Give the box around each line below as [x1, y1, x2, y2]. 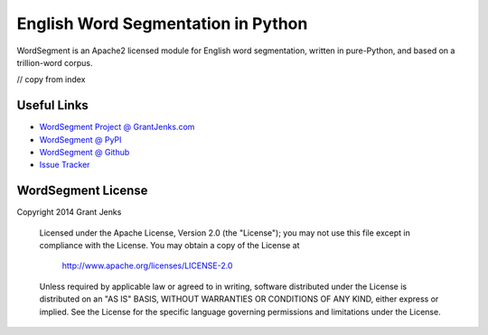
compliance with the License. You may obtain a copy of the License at [39, 240, 300, 251]
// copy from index [16, 74, 86, 85]
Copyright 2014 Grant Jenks [16, 207, 122, 218]
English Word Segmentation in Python [16, 14, 308, 33]
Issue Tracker [39, 159, 90, 171]
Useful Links [16, 98, 89, 113]
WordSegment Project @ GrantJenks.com [39, 122, 195, 133]
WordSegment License [16, 183, 148, 199]
